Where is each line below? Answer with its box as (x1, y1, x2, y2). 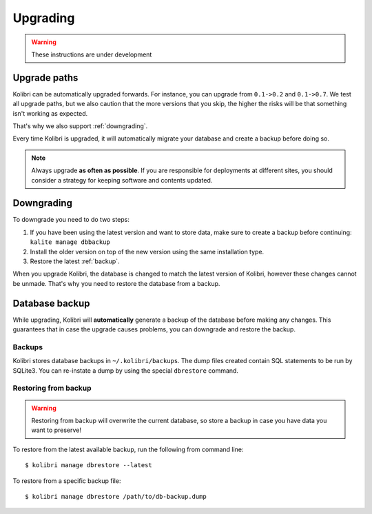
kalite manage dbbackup (30, 238, 110, 246)
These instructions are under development (31, 50, 152, 59)
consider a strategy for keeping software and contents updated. (31, 176, 213, 184)
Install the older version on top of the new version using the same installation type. (30, 247, 265, 256)
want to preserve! (31, 426, 82, 434)
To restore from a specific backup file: (12, 476, 121, 485)
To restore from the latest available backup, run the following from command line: (12, 445, 244, 453)
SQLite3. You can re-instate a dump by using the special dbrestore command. (12, 366, 239, 375)
